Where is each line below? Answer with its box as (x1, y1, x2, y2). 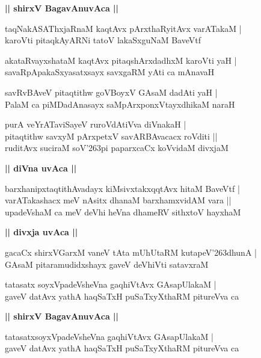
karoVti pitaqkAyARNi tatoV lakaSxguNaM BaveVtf (5, 34, 201, 46)
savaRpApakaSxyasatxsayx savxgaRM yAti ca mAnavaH (5, 66, 215, 78)
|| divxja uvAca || (5, 226, 78, 238)
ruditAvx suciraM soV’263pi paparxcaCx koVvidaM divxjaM (5, 141, 229, 154)
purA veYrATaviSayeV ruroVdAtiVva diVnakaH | (5, 118, 186, 131)
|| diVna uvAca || (5, 161, 77, 174)
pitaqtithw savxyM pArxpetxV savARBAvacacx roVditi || (5, 129, 218, 142)
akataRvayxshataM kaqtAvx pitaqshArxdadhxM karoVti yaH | (5, 54, 237, 66)
